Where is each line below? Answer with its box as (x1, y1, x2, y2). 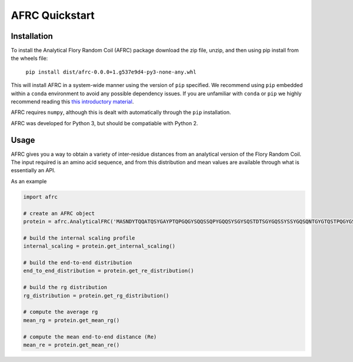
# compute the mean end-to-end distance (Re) (23, 333, 157, 340)
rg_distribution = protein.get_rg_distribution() (23, 292, 169, 299)
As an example (11, 177, 47, 185)
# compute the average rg (23, 309, 98, 316)
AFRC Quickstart (11, 9, 95, 22)
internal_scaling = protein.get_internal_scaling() (23, 243, 176, 250)
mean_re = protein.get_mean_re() (23, 341, 120, 348)
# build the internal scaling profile (23, 234, 135, 241)
